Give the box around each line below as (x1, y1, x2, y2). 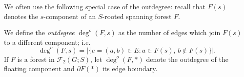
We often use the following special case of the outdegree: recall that (4, 1, 205, 11)
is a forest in (17, 54, 55, 64)
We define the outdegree (4, 27, 75, 38)
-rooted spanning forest (102, 11, 172, 21)
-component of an (43, 11, 96, 21)
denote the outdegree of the (146, 54, 228, 64)
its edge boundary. (102, 63, 158, 74)
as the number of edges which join (118, 27, 221, 38)
